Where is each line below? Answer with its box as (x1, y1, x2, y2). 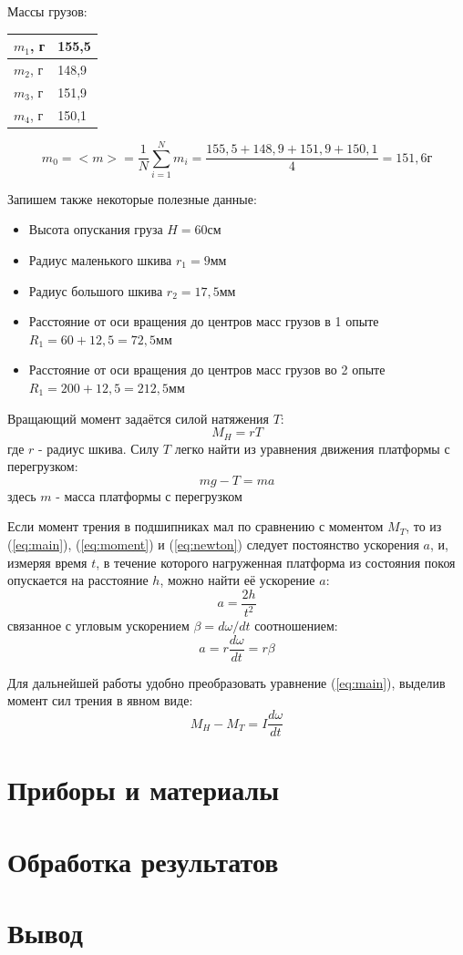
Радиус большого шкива (28, 281, 163, 300)
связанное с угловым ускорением (7, 616, 190, 635)
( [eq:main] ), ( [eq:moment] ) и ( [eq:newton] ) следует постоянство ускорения (7, 535, 419, 554)
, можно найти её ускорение (159, 570, 315, 590)
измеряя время (7, 552, 87, 571)
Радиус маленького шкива (28, 251, 172, 270)
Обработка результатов (7, 842, 279, 879)
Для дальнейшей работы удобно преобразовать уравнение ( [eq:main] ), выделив (7, 673, 446, 692)
